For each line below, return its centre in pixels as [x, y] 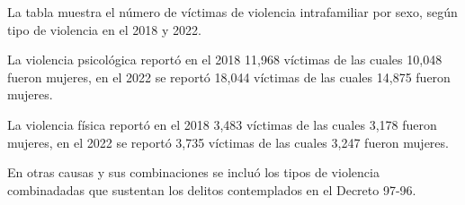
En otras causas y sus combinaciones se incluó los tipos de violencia [193, 172]
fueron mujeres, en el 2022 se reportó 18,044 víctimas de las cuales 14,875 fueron [229, 77]
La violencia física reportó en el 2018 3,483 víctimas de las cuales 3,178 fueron [222, 124]
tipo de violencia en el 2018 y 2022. [104, 29]
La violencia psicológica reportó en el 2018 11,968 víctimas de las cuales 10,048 [225, 60]
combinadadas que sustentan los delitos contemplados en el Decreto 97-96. [212, 189]
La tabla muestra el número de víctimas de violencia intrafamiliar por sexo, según [232, 12]
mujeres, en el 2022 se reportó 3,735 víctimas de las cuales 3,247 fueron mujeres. [228, 142]
